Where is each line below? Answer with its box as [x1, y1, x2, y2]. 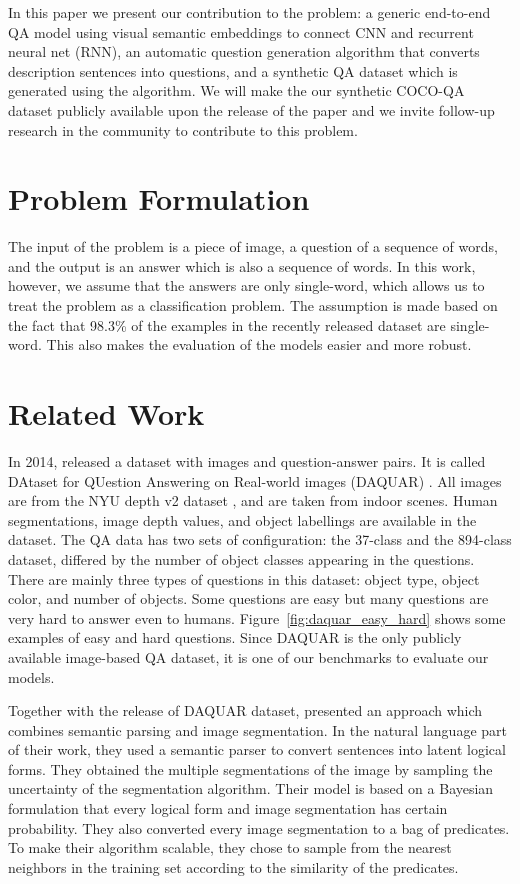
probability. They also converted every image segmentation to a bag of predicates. [8, 817, 510, 838]
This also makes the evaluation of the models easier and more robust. [46, 334, 472, 355]
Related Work [8, 393, 205, 434]
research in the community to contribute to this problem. [8, 119, 358, 140]
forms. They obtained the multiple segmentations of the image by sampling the [8, 758, 493, 779]
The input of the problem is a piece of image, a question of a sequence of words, [8, 236, 498, 257]
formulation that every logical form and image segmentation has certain [8, 798, 448, 819]
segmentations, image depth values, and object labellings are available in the [8, 509, 477, 530]
